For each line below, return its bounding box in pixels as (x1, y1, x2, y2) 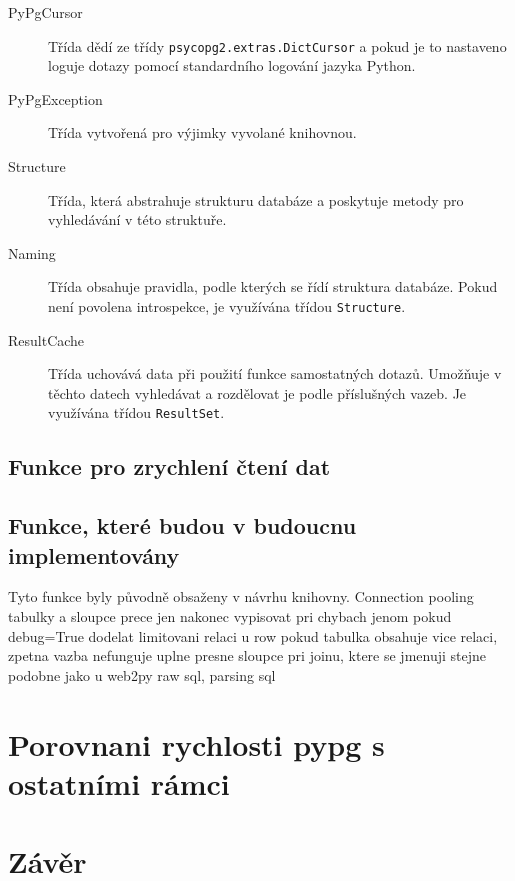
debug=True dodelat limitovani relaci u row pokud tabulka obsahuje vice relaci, (8, 625, 498, 646)
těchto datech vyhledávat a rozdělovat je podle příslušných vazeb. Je (48, 382, 467, 403)
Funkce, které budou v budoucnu (8, 510, 357, 541)
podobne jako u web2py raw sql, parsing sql (8, 664, 276, 685)
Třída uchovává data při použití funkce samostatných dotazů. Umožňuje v (48, 363, 502, 384)
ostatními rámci (8, 762, 230, 803)
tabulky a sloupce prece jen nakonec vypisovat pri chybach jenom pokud (8, 606, 452, 627)
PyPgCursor (8, 2, 83, 22)
